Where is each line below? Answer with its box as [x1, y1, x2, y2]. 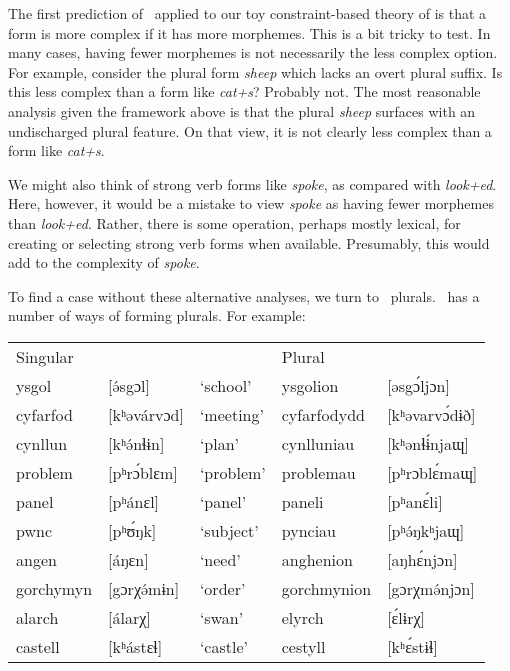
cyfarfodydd [281, 402, 365, 426]
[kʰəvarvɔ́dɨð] [387, 402, 476, 426]
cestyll [281, 634, 326, 658]
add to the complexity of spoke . [8, 252, 200, 273]
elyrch [281, 605, 324, 629]
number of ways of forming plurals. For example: [8, 305, 306, 326]
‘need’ [199, 547, 241, 571]
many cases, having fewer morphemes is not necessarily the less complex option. [8, 42, 498, 63]
